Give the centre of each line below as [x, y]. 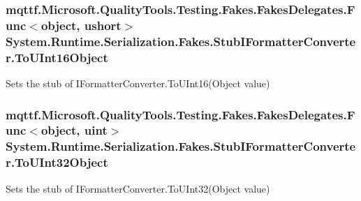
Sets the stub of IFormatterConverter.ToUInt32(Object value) [138, 188]
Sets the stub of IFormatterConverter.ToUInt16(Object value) [138, 83]
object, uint [74, 130]
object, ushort [81, 25]
